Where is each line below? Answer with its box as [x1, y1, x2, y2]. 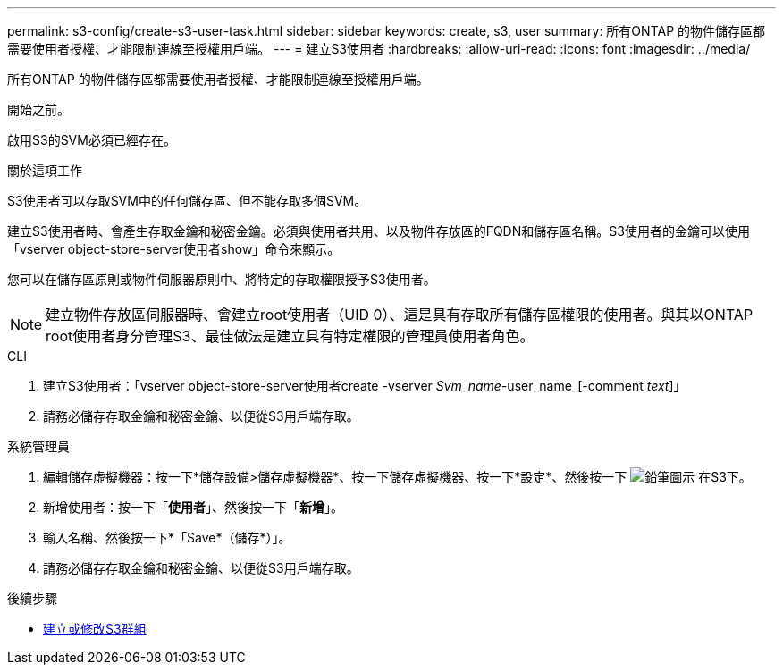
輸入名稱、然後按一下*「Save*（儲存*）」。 [43, 530, 291, 545]
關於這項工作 [7, 163, 82, 178]
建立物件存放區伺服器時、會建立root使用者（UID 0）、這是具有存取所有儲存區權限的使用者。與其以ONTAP [46, 306, 754, 323]
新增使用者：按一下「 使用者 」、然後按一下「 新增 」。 [43, 500, 343, 515]
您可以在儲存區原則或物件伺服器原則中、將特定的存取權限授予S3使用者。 [7, 272, 436, 287]
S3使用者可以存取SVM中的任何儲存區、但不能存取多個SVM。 [7, 193, 367, 208]
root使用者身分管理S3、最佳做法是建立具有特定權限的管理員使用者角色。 [46, 327, 535, 345]
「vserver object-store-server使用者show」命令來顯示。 [7, 241, 341, 256]
